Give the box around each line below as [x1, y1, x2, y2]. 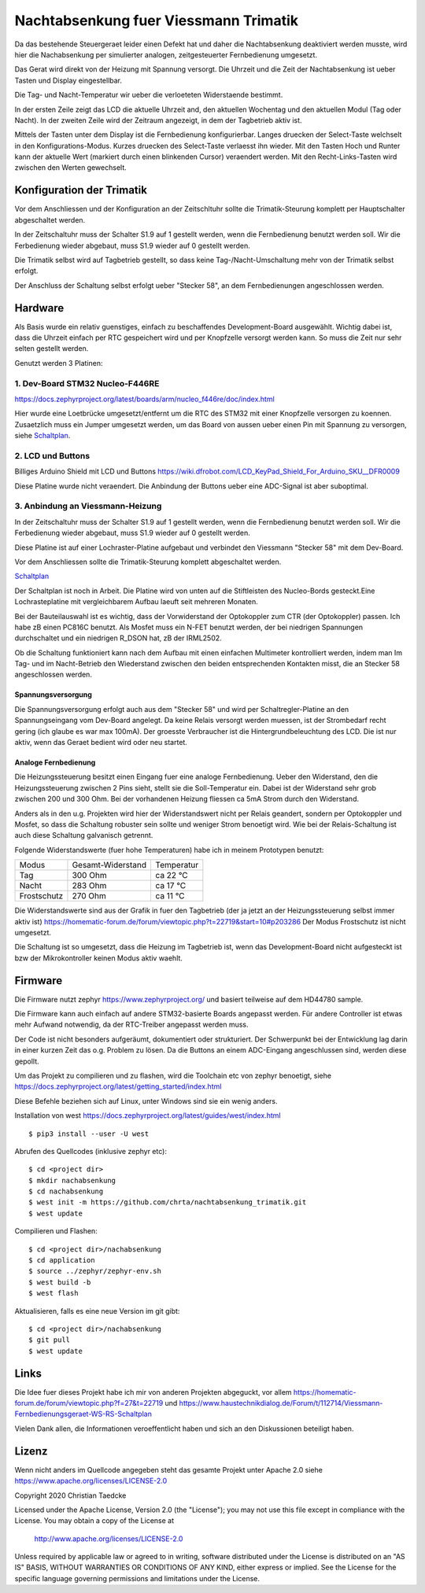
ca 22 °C [155, 870, 188, 881]
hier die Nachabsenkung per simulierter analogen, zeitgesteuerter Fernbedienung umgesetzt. [14, 50, 318, 59]
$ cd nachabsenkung [28, 1187, 104, 1196]
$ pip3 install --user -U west [28, 1129, 150, 1138]
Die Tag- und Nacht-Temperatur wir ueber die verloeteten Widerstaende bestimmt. [14, 90, 283, 100]
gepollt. [14, 1056, 39, 1066]
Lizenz [14, 1444, 48, 1458]
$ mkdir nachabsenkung [28, 1176, 116, 1185]
